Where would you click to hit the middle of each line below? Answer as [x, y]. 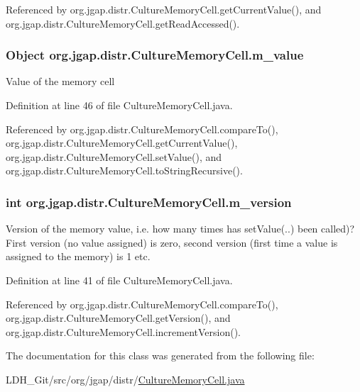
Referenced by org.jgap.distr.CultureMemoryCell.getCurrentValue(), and [164, 9]
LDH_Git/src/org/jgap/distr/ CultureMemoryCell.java [125, 379]
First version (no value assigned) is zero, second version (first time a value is [172, 242]
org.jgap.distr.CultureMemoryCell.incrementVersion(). [124, 331]
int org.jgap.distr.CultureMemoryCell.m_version [149, 202]
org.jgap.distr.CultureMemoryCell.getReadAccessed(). [123, 23]
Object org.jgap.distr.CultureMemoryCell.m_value [155, 55]
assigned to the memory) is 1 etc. [78, 256]
